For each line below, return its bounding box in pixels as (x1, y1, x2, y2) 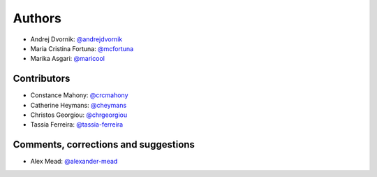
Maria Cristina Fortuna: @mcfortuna (30, 44, 134, 52)
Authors (13, 10, 62, 26)
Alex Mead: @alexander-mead (30, 157, 118, 166)
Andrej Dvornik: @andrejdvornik (30, 35, 123, 43)
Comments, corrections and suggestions (13, 139, 195, 150)
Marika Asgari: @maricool (30, 55, 105, 63)
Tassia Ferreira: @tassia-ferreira (30, 120, 124, 129)
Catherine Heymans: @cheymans (30, 101, 127, 109)
